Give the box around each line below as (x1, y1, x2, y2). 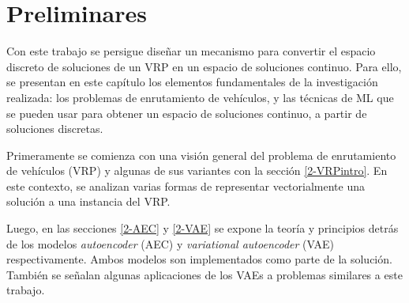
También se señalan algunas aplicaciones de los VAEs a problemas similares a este (6, 266, 403, 282)
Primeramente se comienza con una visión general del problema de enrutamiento (6, 146, 396, 163)
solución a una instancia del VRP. (6, 193, 171, 210)
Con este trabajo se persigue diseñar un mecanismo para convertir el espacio (6, 43, 376, 59)
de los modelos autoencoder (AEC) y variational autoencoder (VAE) (6, 235, 334, 252)
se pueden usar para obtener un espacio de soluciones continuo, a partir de (6, 104, 367, 121)
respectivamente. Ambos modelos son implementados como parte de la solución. (6, 251, 392, 267)
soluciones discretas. (6, 120, 103, 137)
